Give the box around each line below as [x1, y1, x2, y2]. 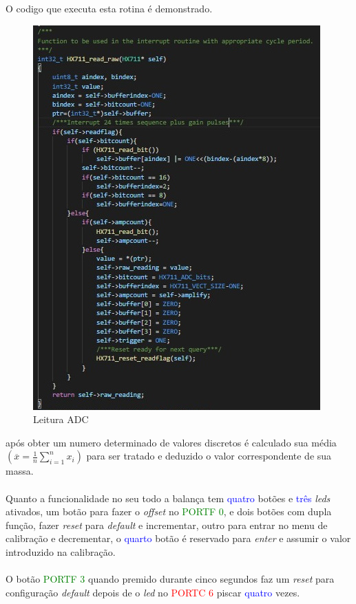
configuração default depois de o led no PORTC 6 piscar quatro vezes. [6, 585, 300, 599]
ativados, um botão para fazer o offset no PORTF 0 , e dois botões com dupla [6, 504, 332, 519]
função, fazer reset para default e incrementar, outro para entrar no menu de [6, 517, 328, 532]
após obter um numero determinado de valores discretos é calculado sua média [6, 435, 337, 449]
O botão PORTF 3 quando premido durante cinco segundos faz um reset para [6, 572, 335, 586]
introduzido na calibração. [6, 544, 116, 559]
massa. [6, 464, 34, 478]
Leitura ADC [33, 412, 89, 427]
